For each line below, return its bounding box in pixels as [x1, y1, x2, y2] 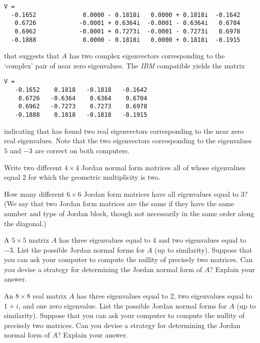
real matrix [32, 291, 67, 301]
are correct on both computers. [34, 145, 130, 155]
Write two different [4, 162, 62, 172]
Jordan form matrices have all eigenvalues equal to [83, 188, 239, 199]
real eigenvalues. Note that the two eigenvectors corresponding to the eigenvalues [4, 135, 252, 146]
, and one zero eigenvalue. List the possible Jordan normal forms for [18, 300, 227, 311]
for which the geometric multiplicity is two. [28, 172, 160, 182]
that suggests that [4, 50, 59, 61]
